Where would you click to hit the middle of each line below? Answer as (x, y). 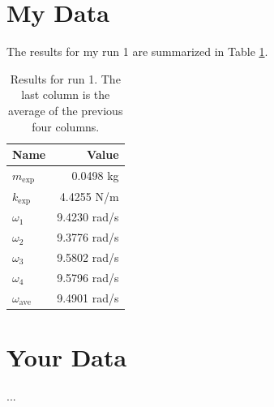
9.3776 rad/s (88, 237)
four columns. (66, 126)
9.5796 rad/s (88, 277)
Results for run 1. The (65, 78)
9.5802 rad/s (88, 257)
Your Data (67, 357)
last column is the (66, 94)
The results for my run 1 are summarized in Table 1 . (137, 51)
